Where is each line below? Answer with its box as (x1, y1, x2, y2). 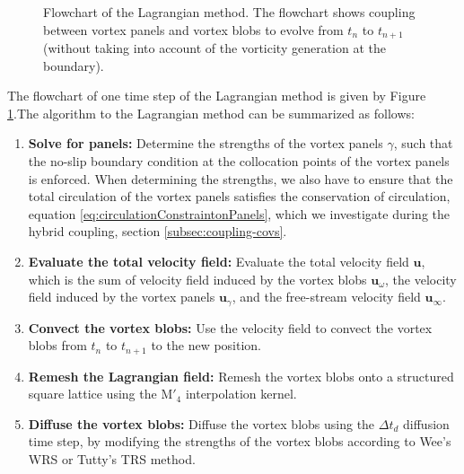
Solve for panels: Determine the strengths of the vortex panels (28, 134, 383, 153)
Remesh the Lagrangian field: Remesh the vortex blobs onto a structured (28, 366, 454, 385)
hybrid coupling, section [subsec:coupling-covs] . (28, 222, 287, 241)
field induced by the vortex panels (28, 287, 215, 306)
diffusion (403, 414, 450, 433)
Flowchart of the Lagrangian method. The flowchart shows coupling (43, 3, 416, 21)
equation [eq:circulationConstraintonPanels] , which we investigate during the (28, 204, 451, 223)
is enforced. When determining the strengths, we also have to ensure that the (28, 169, 453, 188)
